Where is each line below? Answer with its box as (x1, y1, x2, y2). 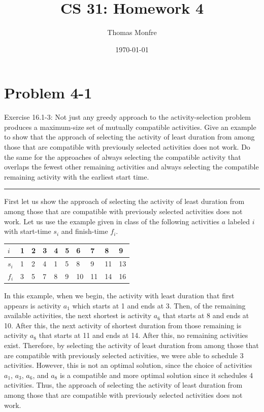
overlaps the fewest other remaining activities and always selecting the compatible (4, 161, 259, 172)
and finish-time (61, 226, 108, 236)
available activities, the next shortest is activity (4, 310, 152, 321)
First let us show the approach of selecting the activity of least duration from (4, 196, 245, 207)
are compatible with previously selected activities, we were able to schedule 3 (4, 350, 244, 360)
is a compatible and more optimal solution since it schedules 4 (59, 369, 253, 380)
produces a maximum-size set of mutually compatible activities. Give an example (4, 121, 256, 132)
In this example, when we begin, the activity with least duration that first (4, 290, 235, 301)
